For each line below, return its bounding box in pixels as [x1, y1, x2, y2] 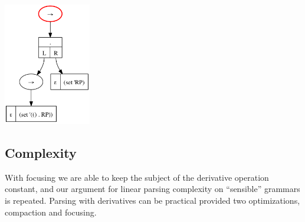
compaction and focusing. [5, 206, 97, 218]
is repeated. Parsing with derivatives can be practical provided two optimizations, [5, 194, 300, 207]
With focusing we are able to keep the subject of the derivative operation [5, 171, 269, 183]
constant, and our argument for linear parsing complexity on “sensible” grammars [5, 183, 300, 195]
